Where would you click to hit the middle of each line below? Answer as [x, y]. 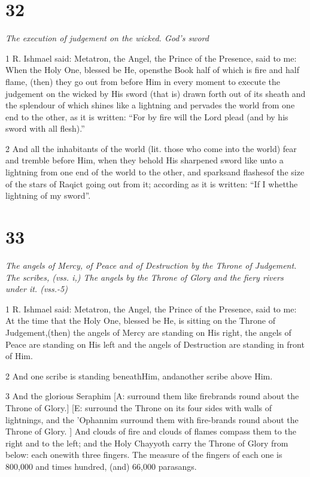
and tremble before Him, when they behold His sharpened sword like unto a [145, 160]
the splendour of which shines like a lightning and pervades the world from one [150, 105]
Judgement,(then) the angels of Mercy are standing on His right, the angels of [148, 332]
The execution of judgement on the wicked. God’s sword [107, 38]
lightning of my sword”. [48, 195]
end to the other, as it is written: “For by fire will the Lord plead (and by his [147, 116]
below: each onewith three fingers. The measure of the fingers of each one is [144, 455]
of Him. [19, 356]
